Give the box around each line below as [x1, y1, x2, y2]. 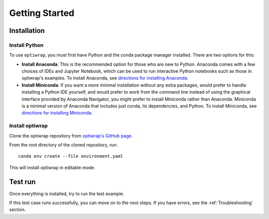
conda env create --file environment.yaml [18, 153, 124, 159]
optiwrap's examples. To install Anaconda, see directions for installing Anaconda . [21, 75, 189, 81]
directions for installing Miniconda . [21, 110, 93, 116]
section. [9, 207, 26, 213]
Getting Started [9, 7, 75, 18]
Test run [9, 177, 36, 186]
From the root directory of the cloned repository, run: [9, 142, 118, 148]
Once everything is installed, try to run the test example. [9, 191, 125, 197]
